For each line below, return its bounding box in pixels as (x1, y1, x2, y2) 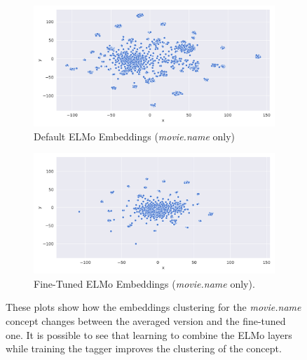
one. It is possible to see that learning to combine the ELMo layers (6, 327, 292, 342)
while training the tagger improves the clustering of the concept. (6, 341, 282, 356)
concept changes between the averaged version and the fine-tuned (6, 313, 286, 328)
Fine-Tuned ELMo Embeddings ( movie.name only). (34, 276, 255, 291)
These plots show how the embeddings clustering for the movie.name (6, 300, 301, 314)
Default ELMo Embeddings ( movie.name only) (34, 128, 236, 143)
